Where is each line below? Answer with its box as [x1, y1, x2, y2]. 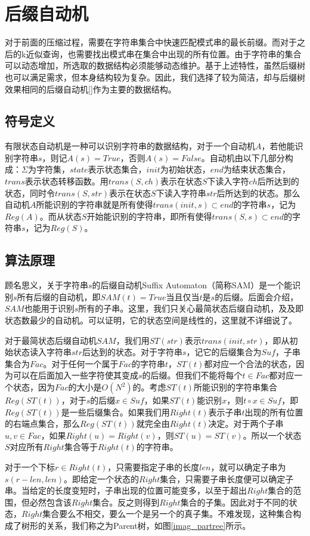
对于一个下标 [5, 460, 55, 473]
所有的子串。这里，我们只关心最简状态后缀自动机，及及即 [78, 302, 304, 315]
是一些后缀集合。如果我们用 [61, 405, 170, 418]
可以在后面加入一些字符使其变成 [13, 369, 138, 381]
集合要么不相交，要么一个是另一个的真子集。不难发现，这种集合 [42, 507, 293, 520]
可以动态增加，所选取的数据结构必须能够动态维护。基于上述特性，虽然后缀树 [5, 59, 305, 72]
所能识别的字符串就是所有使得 [36, 198, 153, 211]
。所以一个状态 [243, 429, 302, 441]
